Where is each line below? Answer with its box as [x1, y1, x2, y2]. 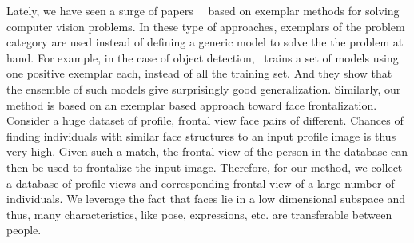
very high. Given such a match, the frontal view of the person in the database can [6, 143, 408, 160]
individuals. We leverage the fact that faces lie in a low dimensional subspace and [6, 190, 405, 207]
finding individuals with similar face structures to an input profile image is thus [6, 127, 396, 144]
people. [6, 221, 42, 238]
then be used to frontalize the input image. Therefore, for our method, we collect [6, 158, 403, 175]
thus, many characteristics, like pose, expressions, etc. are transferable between [6, 205, 392, 222]
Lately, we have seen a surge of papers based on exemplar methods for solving [6, 2, 400, 18]
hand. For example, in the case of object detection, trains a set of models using [6, 49, 399, 66]
